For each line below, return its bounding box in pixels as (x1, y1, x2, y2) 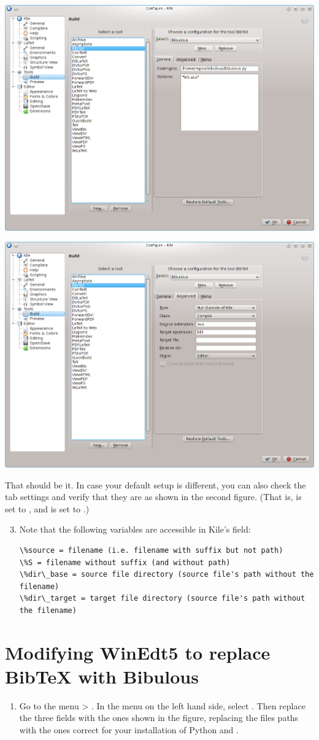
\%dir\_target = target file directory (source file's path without (19, 594, 306, 603)
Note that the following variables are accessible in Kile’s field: (19, 523, 251, 536)
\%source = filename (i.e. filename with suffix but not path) (19, 545, 283, 555)
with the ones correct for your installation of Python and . (19, 723, 239, 736)
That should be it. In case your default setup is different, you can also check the (5, 478, 306, 491)
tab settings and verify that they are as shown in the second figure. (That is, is (5, 490, 302, 503)
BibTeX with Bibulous (5, 663, 199, 688)
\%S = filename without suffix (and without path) (19, 558, 231, 567)
